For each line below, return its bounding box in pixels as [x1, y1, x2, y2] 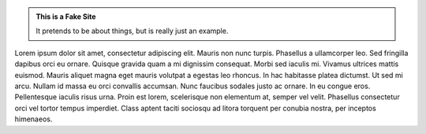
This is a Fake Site [35, 12, 96, 21]
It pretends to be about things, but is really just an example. [35, 26, 229, 35]
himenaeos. [14, 114, 53, 124]
